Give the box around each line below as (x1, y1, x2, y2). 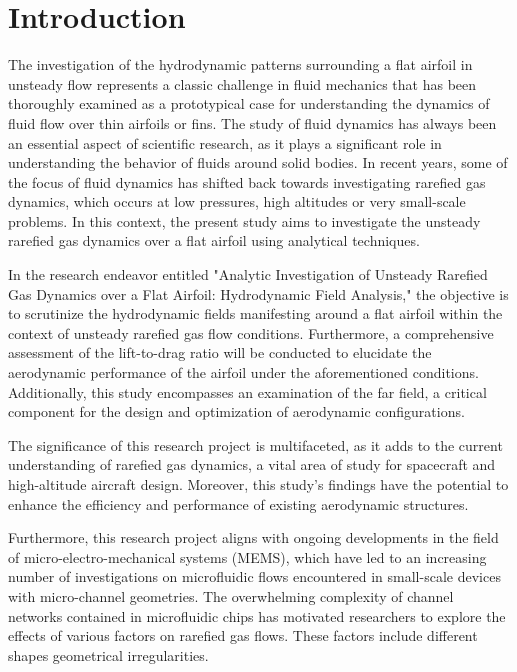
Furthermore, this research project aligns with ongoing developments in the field (8, 527, 499, 548)
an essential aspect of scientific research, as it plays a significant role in (8, 132, 442, 153)
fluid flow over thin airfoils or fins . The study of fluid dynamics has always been (8, 112, 497, 133)
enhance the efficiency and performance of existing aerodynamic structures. (8, 493, 469, 514)
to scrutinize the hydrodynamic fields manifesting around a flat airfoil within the (8, 303, 503, 324)
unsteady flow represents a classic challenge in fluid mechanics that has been (8, 73, 477, 94)
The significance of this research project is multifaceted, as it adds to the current (8, 434, 503, 455)
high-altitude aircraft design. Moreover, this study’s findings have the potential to (8, 474, 509, 494)
